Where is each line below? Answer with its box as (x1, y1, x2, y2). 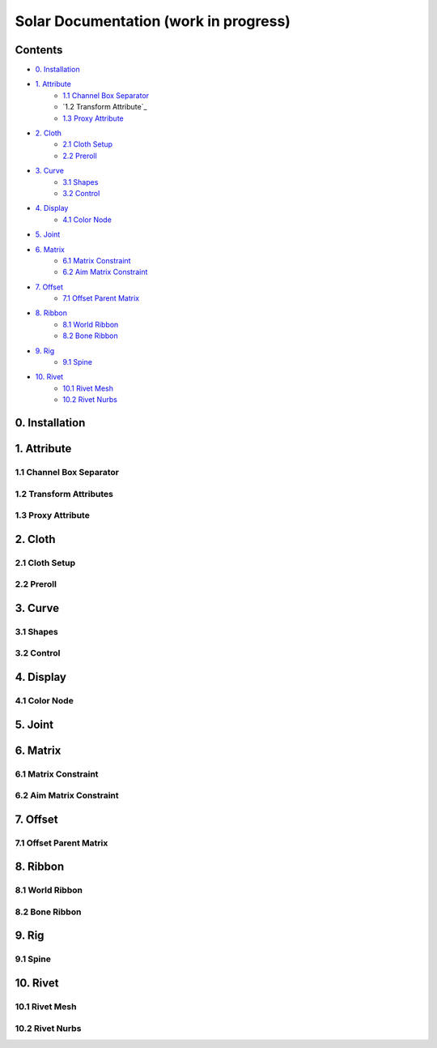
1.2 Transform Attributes (15, 488, 113, 499)
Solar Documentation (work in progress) (15, 12, 291, 30)
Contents (15, 43, 63, 57)
